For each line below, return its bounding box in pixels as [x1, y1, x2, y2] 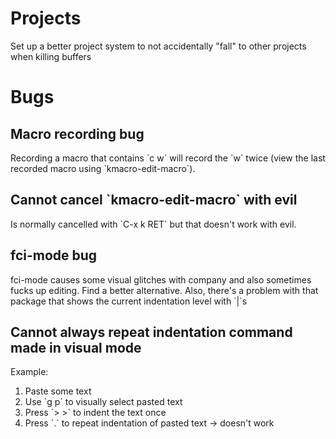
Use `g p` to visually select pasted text [24, 396, 183, 408]
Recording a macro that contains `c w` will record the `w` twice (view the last [10, 152, 326, 164]
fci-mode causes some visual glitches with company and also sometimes [10, 273, 312, 286]
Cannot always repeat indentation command [10, 323, 293, 341]
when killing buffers [10, 50, 92, 62]
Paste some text [24, 385, 92, 397]
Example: [10, 366, 49, 378]
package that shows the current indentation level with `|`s [10, 295, 248, 307]
